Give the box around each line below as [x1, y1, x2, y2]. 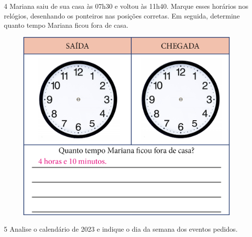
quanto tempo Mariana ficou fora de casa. [4, 20, 128, 30]
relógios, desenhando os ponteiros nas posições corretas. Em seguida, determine [4, 10, 240, 20]
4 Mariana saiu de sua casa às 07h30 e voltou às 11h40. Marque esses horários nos [4, 1, 249, 11]
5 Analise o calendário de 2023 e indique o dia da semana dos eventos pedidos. [4, 223, 238, 234]
